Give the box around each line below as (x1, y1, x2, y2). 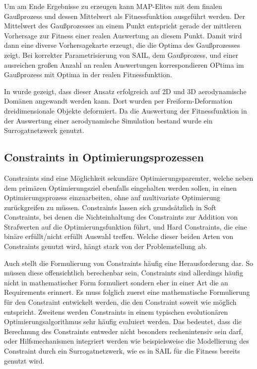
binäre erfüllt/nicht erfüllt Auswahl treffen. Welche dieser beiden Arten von (4, 231, 234, 242)
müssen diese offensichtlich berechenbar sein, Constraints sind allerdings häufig (4, 267, 243, 278)
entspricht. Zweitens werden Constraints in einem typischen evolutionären (4, 306, 228, 317)
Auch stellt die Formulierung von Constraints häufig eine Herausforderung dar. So (4, 257, 254, 268)
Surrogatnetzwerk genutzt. (4, 125, 84, 135)
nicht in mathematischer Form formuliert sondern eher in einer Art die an (4, 277, 228, 287)
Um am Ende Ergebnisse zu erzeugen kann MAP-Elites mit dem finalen (4, 1, 222, 11)
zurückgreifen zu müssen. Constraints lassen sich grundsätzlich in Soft (4, 202, 216, 212)
